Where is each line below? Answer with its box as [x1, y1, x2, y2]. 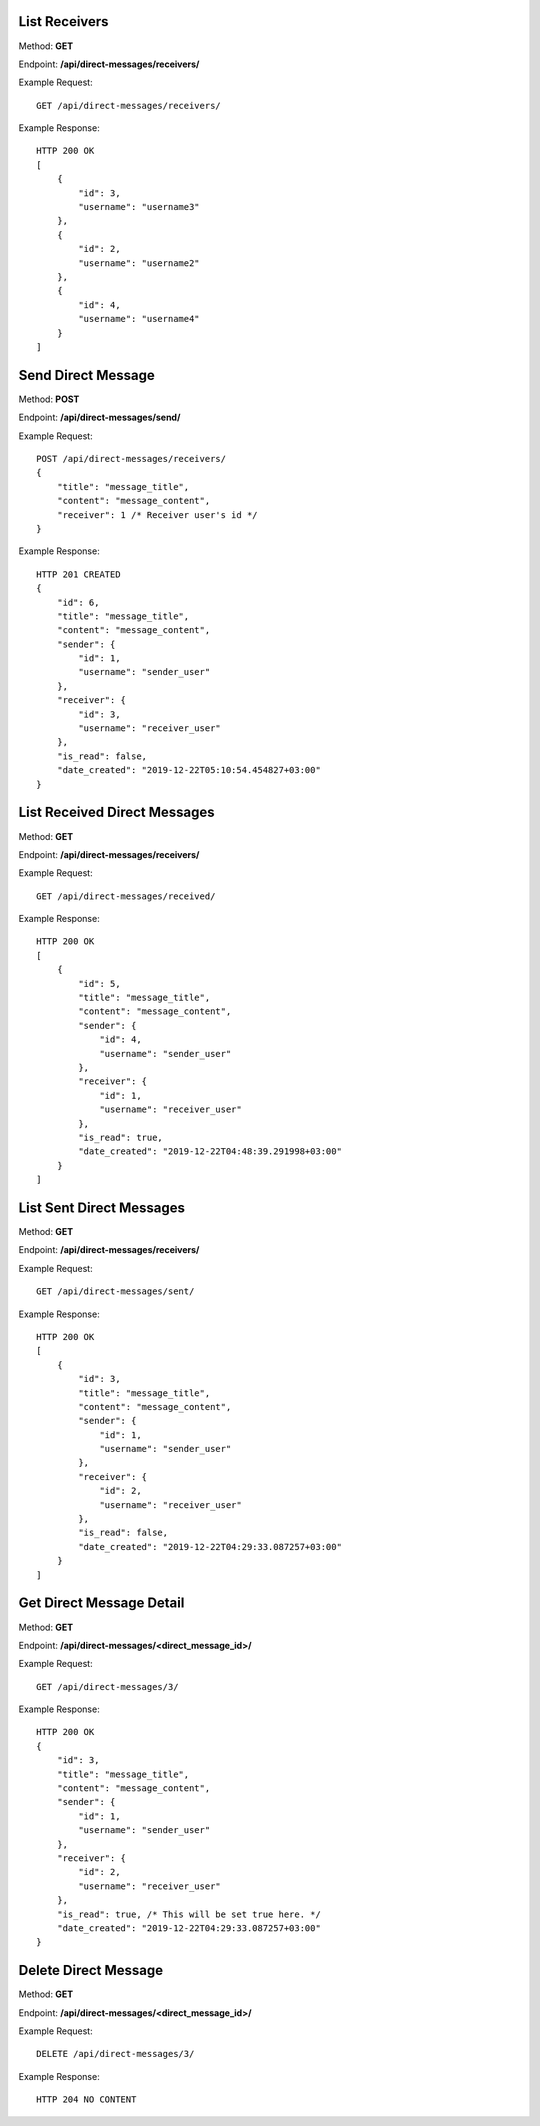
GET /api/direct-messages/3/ [36, 1681, 179, 1692]
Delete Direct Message [18, 1962, 164, 1979]
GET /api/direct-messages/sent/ [36, 1286, 195, 1297]
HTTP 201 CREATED [36, 568, 121, 580]
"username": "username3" [78, 201, 200, 213]
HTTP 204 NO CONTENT [36, 2094, 137, 2105]
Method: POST [18, 393, 80, 405]
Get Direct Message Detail [18, 1595, 185, 1612]
